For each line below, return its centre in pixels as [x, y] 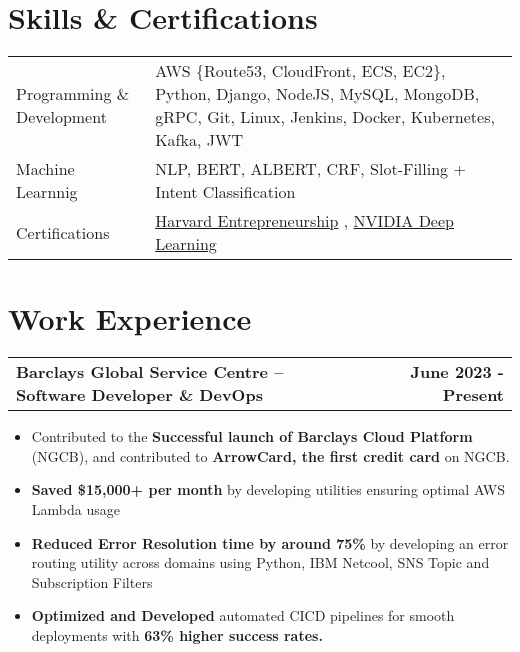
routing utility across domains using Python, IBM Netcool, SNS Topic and [260, 562]
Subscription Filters [92, 581]
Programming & [73, 94]
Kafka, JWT [199, 140]
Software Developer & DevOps [139, 395]
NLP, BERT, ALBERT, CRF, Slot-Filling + [310, 169]
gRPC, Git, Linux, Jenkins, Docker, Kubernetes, [325, 117]
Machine [45, 169]
